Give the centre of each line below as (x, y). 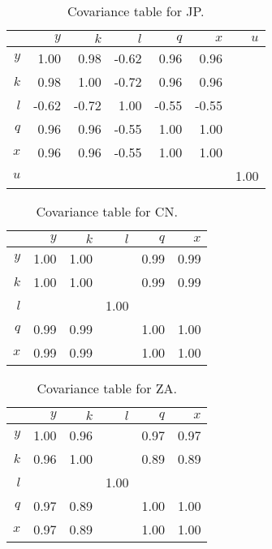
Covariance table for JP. (136, 11)
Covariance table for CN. (107, 211)
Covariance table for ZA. (107, 388)
